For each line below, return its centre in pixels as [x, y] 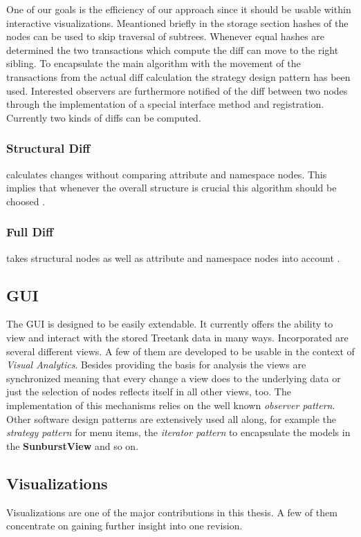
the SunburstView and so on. [73, 445]
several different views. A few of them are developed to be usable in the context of [180, 351]
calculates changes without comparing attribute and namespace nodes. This [167, 174]
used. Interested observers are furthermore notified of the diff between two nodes [177, 90]
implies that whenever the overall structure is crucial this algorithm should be [172, 188]
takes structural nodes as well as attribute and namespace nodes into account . [173, 257]
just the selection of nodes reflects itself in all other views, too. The [149, 392]
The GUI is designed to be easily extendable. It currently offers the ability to [170, 324]
